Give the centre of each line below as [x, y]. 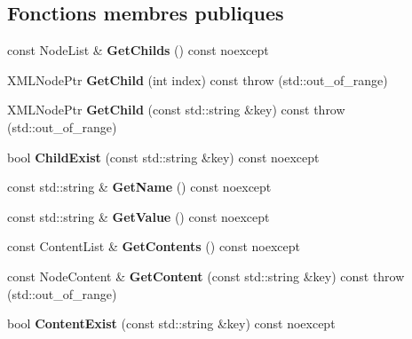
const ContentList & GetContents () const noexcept [154, 246]
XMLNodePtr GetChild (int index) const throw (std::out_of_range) [198, 79]
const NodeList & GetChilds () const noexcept [138, 50]
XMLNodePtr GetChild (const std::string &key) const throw [176, 110]
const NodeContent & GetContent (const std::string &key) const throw [206, 276]
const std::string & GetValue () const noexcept [139, 216]
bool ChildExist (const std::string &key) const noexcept [163, 157]
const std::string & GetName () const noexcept [139, 187]
